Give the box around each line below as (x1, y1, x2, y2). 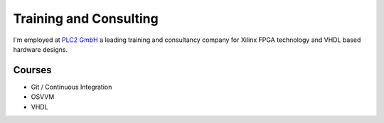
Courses (13, 64, 53, 76)
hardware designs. (13, 45, 68, 53)
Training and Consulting (13, 11, 159, 26)
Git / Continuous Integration (31, 82, 112, 91)
